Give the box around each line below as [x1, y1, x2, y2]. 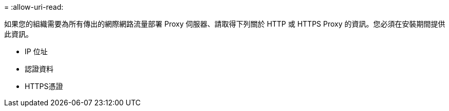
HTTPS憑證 [25, 82, 63, 91]
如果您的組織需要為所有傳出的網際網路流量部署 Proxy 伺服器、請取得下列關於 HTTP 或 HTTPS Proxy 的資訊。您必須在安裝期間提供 [4, 19, 445, 28]
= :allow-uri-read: [4, 3, 64, 11]
